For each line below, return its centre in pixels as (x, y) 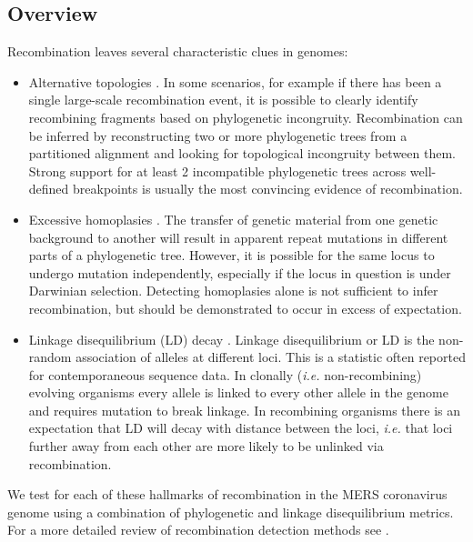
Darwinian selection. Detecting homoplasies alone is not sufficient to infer (233, 291)
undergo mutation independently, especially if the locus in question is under (240, 272)
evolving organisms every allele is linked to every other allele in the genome (238, 392)
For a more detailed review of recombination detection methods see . (198, 530)
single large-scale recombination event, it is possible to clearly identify (223, 100)
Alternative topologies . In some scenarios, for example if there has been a (235, 81)
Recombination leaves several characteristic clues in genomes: (178, 51)
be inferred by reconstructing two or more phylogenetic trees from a (218, 135)
